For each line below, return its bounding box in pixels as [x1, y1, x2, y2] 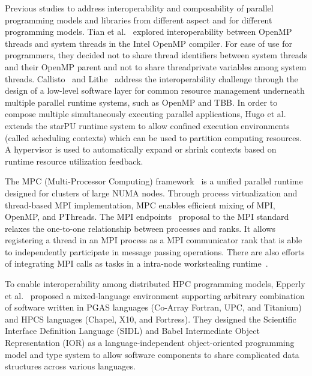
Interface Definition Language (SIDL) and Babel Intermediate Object [5, 324, 260, 337]
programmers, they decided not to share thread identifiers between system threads [5, 49, 307, 61]
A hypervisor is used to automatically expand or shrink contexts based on [5, 143, 277, 156]
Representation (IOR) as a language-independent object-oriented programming [5, 336, 295, 349]
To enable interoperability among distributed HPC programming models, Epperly [5, 277, 305, 290]
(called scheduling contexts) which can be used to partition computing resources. [5, 131, 302, 144]
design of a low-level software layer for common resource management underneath [5, 84, 305, 97]
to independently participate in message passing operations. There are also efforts [5, 245, 305, 258]
